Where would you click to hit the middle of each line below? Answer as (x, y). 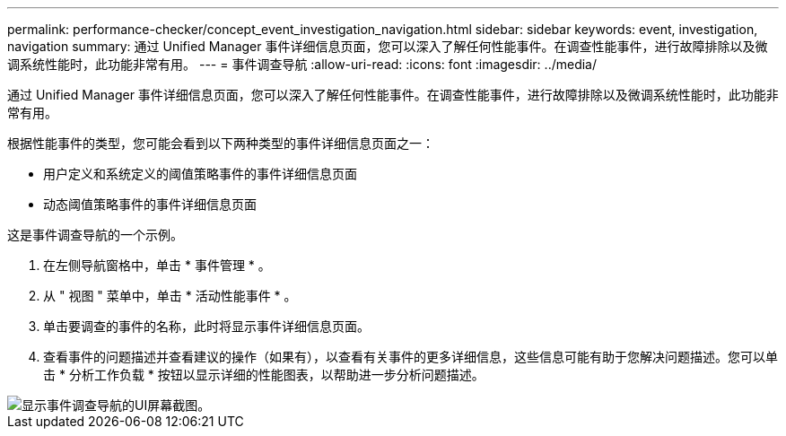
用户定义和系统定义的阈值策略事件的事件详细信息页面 (200, 174)
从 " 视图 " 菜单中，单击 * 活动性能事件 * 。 (170, 296)
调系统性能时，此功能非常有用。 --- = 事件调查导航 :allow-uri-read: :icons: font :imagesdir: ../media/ (302, 64)
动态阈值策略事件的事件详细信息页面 (150, 204)
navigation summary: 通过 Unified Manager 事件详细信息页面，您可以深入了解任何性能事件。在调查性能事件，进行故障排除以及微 (388, 46)
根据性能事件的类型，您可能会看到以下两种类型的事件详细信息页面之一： (221, 143)
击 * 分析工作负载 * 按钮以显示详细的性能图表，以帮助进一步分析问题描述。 (264, 375)
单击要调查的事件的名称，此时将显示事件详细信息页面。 (206, 326)
